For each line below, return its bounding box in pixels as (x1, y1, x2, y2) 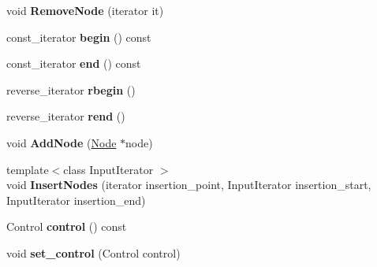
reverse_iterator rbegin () (6, 81, 136, 98)
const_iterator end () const (6, 55, 141, 72)
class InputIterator (63, 161, 154, 177)
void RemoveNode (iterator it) (6, 2, 164, 18)
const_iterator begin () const (6, 28, 151, 45)
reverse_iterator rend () (6, 108, 125, 124)
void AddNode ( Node (6, 134, 117, 150)
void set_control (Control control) (6, 244, 181, 261)
